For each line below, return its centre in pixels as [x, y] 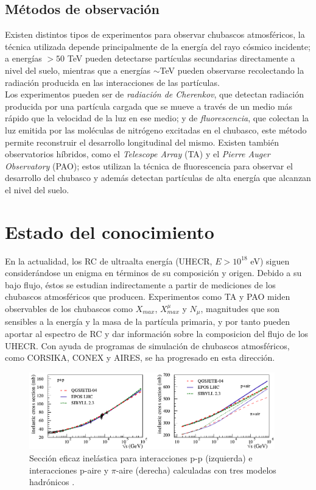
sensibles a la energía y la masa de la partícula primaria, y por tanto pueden [147, 321]
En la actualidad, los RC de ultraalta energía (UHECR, [109, 261]
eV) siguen [270, 261]
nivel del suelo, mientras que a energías [78, 70]
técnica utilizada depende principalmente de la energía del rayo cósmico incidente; [158, 46]
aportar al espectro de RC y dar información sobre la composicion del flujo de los [157, 334]
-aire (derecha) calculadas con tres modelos [196, 470]
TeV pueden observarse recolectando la [232, 70]
